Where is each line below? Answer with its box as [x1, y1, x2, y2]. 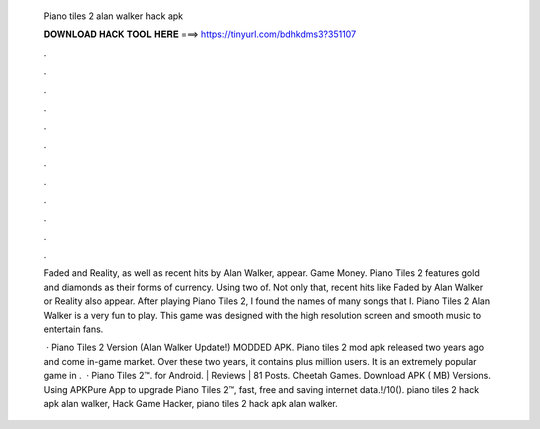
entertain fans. [43, 323, 104, 335]
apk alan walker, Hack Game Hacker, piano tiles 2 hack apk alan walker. [43, 397, 339, 409]
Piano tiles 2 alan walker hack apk [43, 10, 184, 22]
